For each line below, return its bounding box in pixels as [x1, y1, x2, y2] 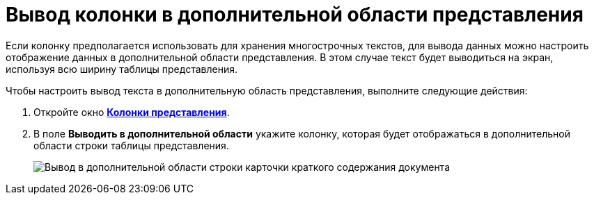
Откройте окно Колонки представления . [33, 106, 230, 118]
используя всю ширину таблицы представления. [6, 62, 237, 75]
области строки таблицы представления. [33, 139, 229, 151]
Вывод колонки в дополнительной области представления [6, 3, 584, 26]
